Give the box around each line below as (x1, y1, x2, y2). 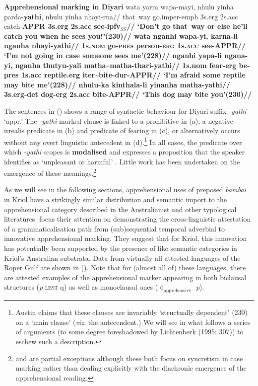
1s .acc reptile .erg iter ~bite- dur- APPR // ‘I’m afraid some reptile (21, 70, 246, 80)
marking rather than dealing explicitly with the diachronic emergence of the (15, 363, 247, 373)
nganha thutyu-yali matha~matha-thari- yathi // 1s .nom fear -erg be (15, 60, 248, 70)
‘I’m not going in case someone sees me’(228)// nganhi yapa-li (4, 50, 222, 60)
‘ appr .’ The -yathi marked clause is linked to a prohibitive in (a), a (4, 115, 206, 126)
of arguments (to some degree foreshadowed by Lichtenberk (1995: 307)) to (15, 326, 244, 337)
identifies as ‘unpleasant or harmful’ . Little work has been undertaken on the (4, 156, 240, 166)
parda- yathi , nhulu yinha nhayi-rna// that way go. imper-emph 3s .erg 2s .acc (4, 11, 238, 21)
